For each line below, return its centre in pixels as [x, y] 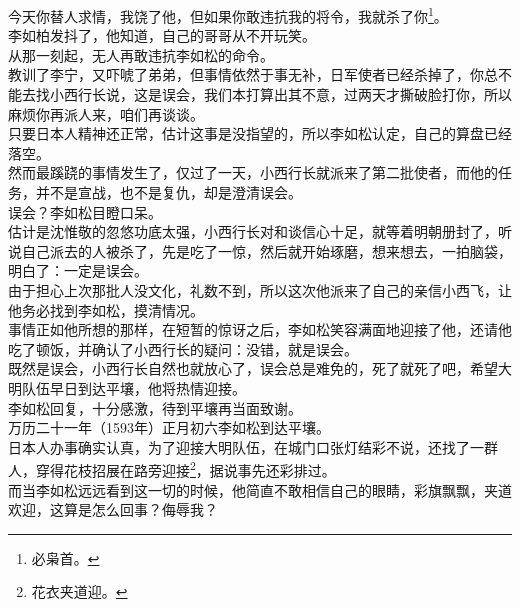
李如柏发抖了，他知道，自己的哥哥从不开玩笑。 [162, 35]
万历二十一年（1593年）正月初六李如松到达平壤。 [169, 427]
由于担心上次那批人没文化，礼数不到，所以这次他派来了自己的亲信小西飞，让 [260, 289]
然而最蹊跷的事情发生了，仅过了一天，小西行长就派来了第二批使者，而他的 [253, 172]
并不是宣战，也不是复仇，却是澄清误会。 [168, 192]
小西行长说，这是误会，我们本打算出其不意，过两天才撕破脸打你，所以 [280, 94]
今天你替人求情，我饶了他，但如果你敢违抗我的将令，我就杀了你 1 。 [228, 14]
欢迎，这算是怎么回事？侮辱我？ [113, 509]
